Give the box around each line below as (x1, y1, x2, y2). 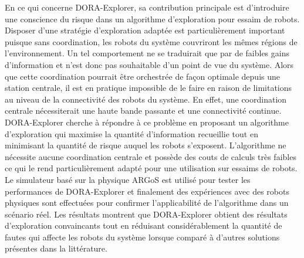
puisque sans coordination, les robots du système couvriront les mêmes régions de (5, 35, 298, 47)
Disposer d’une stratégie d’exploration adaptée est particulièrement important (5, 24, 285, 36)
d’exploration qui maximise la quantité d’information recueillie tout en (5, 127, 258, 140)
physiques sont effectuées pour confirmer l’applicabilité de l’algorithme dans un (5, 196, 289, 209)
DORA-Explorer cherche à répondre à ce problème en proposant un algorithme (5, 116, 289, 128)
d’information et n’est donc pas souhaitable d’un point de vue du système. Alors (5, 58, 294, 70)
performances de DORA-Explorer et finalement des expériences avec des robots (5, 185, 289, 197)
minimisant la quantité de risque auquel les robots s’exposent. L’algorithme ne (5, 139, 286, 151)
